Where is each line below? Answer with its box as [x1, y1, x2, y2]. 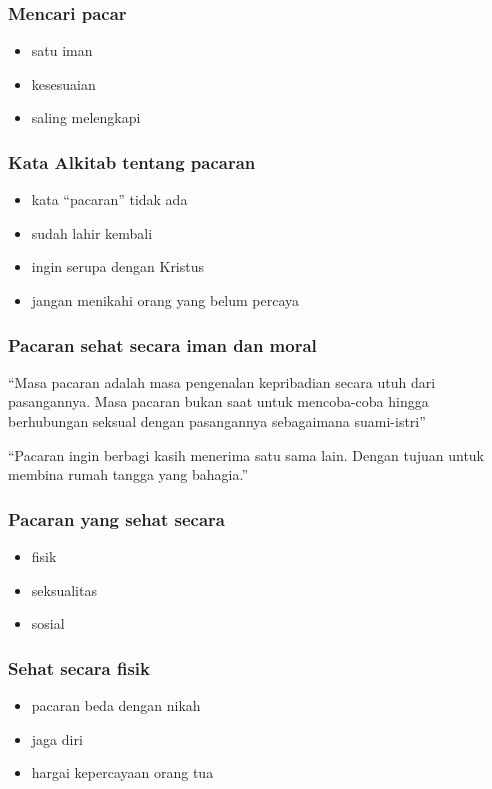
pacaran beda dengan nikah [31, 695, 201, 715]
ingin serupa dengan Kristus [31, 256, 205, 277]
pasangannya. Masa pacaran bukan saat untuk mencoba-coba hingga [8, 391, 429, 412]
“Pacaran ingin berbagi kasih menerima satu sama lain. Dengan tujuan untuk [8, 444, 485, 465]
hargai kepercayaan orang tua [31, 762, 214, 783]
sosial [31, 613, 65, 634]
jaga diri [31, 728, 83, 749]
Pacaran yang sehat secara [8, 506, 225, 531]
